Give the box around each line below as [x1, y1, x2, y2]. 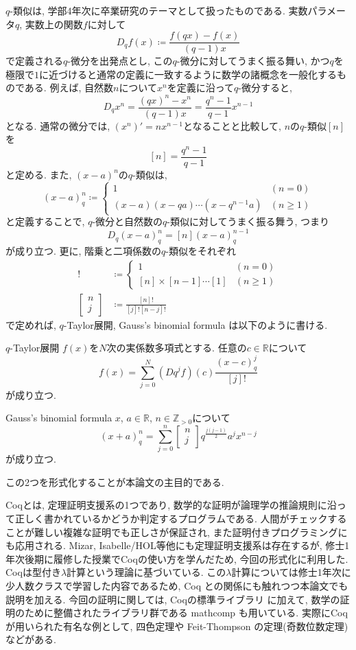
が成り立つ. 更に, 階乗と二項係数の [5, 243, 162, 257]
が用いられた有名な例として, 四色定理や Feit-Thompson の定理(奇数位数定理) [5, 618, 348, 633]
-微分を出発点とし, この [67, 54, 173, 68]
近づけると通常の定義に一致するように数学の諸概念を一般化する [48, 67, 337, 81]
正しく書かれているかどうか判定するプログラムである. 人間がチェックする [14, 511, 347, 525]
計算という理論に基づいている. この [67, 565, 226, 579]
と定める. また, [5, 167, 72, 181]
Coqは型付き [5, 565, 61, 579]
